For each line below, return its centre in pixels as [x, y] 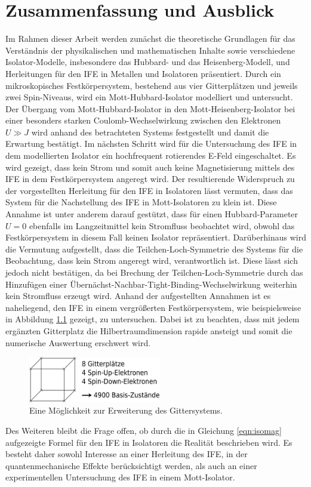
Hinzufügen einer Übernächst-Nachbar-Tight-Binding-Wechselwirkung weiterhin [151, 284]
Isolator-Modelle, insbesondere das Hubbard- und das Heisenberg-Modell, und [148, 62]
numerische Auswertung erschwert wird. [78, 342]
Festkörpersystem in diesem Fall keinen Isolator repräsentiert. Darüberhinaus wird [156, 237]
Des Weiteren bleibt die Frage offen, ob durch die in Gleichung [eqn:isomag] [144, 430]
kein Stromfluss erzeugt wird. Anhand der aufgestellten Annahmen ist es [138, 296]
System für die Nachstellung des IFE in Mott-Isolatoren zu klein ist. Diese [141, 202]
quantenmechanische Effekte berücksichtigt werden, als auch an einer [131, 465]
